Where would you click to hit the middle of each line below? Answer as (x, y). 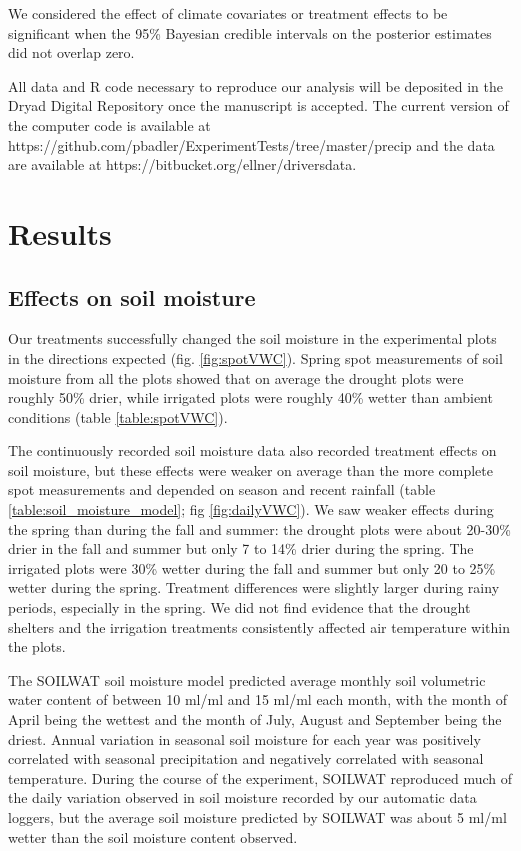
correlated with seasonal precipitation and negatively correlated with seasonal (246, 758)
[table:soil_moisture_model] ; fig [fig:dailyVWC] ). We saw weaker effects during (251, 509)
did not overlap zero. (71, 52)
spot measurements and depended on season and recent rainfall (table (222, 489)
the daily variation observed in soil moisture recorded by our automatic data (242, 797)
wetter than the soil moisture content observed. (153, 836)
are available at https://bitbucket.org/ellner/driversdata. (182, 164)
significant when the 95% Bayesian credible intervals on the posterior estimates (250, 32)
